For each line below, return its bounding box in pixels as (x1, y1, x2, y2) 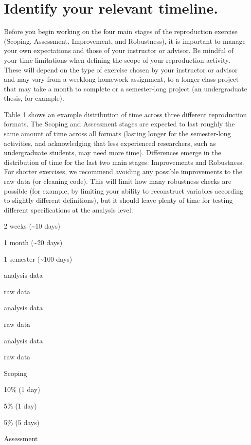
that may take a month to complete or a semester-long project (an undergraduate (4, 83, 248, 93)
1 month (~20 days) (4, 237, 63, 247)
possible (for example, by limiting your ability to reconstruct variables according (4, 185, 244, 196)
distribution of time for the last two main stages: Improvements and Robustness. (4, 157, 244, 167)
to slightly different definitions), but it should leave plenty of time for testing (4, 195, 233, 205)
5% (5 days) (4, 417, 40, 427)
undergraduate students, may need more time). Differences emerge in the (4, 147, 221, 158)
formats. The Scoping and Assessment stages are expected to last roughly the (4, 119, 235, 129)
